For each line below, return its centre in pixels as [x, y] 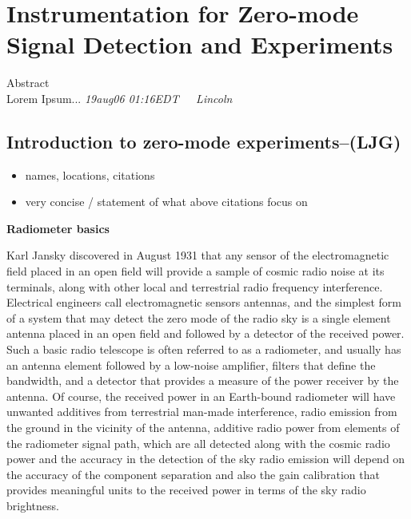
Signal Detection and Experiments [200, 44]
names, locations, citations [90, 174]
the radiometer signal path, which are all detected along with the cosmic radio [198, 443]
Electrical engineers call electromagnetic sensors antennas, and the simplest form [204, 302]
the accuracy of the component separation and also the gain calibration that [193, 474]
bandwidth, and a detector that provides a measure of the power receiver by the [203, 380]
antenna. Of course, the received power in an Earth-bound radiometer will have [201, 396]
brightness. [33, 505]
